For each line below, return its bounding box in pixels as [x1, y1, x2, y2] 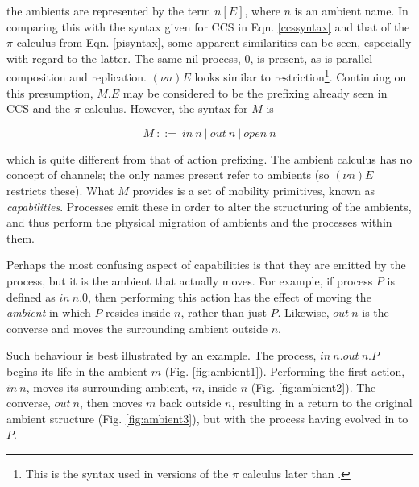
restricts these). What [6, 182, 114, 198]
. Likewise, [277, 304, 330, 321]
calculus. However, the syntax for [84, 100, 248, 117]
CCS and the [6, 100, 71, 117]
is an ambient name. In [294, 2, 409, 19]
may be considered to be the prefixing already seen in [122, 84, 388, 101]
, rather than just [180, 304, 267, 321]
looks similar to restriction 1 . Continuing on [194, 66, 407, 85]
